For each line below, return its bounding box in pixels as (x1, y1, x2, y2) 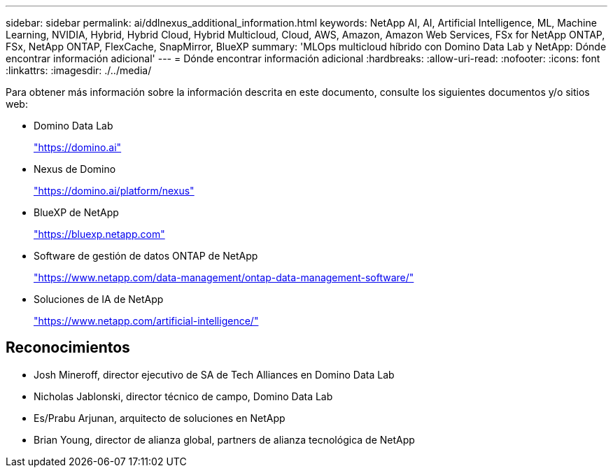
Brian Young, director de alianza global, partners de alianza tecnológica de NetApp (34, 433, 415, 446)
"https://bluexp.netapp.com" (34, 228, 165, 240)
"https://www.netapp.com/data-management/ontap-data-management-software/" (34, 271, 414, 283)
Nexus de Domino (34, 163, 116, 175)
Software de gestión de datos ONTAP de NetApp (34, 250, 258, 262)
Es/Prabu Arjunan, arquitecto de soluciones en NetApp (34, 411, 286, 424)
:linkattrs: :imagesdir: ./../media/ (6, 64, 152, 76)
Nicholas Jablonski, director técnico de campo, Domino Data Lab (34, 390, 333, 402)
